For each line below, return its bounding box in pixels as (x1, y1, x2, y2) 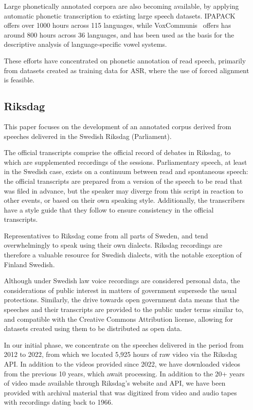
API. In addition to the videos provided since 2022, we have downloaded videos (4, 359, 240, 369)
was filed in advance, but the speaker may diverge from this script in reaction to (4, 185, 243, 195)
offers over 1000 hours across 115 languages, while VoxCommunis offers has (4, 20, 231, 30)
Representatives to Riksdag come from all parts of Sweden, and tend (4, 230, 208, 240)
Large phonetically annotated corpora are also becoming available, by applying (4, 1, 239, 11)
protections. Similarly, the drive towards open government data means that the (4, 294, 239, 305)
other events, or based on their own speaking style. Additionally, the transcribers (4, 195, 245, 205)
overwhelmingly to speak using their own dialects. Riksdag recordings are (4, 240, 222, 250)
